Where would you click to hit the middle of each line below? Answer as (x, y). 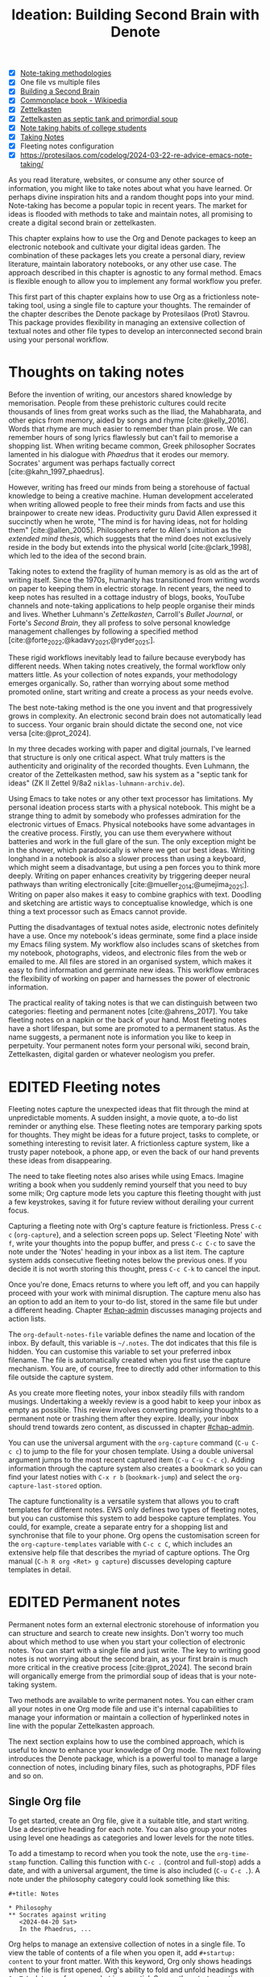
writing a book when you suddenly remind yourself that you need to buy (128, 1185)
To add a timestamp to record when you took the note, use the (112, 1854)
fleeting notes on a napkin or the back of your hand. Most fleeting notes (128, 1020)
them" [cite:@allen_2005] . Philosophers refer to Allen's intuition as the (125, 530)
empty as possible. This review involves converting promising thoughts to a (134, 1410)
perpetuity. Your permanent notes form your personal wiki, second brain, (129, 1046)
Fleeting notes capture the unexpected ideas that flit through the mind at (129, 1109)
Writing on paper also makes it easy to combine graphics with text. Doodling (135, 895)
